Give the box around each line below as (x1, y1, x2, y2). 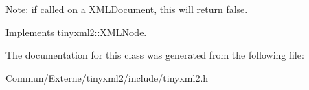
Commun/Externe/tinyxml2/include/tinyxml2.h (5, 70, 209, 85)
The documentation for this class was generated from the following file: (5, 48, 304, 62)
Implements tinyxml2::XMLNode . (5, 25, 147, 39)
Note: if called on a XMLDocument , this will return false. (5, 2, 248, 16)
